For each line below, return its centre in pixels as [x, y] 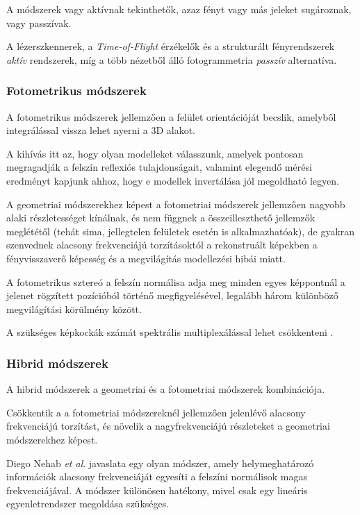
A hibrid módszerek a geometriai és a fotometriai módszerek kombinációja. [166, 389]
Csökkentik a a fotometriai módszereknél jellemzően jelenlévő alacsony [156, 412]
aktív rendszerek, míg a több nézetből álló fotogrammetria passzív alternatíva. [172, 59]
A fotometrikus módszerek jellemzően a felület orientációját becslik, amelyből [171, 116]
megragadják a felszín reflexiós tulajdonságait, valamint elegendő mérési [159, 167]
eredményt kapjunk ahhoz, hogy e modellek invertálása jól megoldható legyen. [173, 180]
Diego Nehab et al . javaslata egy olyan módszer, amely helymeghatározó [160, 463]
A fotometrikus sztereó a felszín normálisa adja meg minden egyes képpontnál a [176, 281]
